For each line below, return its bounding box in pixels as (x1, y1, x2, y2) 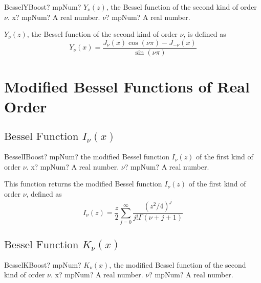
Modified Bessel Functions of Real (4, 76, 250, 97)
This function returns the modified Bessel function (4, 178, 162, 189)
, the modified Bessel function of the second (109, 259, 246, 270)
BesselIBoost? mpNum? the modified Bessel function (4, 151, 169, 162)
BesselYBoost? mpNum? (4, 2, 81, 12)
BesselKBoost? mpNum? (4, 259, 81, 270)
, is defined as (183, 29, 226, 39)
